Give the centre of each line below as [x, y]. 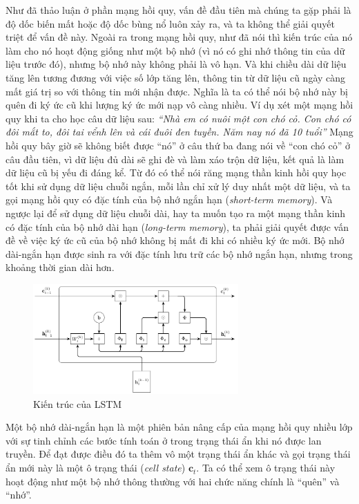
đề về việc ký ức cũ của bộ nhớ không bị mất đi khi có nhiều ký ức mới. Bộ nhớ [175, 240]
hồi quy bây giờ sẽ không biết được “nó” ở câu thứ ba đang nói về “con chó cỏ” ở [178, 145]
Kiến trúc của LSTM [78, 403]
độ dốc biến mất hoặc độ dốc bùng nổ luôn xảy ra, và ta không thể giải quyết [170, 23]
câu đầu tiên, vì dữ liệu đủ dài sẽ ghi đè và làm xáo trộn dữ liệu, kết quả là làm [175, 159]
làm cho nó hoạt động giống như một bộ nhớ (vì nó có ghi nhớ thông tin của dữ [175, 50]
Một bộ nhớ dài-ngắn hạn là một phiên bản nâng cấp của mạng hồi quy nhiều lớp [179, 427]
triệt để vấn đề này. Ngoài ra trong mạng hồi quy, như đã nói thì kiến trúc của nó [179, 37]
